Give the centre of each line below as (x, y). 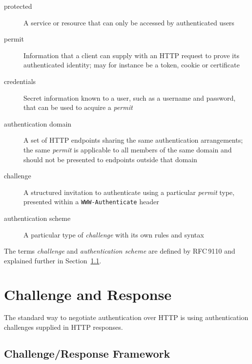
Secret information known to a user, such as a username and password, (130, 97)
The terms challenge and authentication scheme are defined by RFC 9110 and (120, 251)
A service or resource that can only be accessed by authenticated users (129, 22)
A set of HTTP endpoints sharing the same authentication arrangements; (133, 140)
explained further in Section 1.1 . (53, 260)
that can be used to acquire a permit (78, 107)
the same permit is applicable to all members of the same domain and (128, 149)
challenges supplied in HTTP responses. (63, 327)
